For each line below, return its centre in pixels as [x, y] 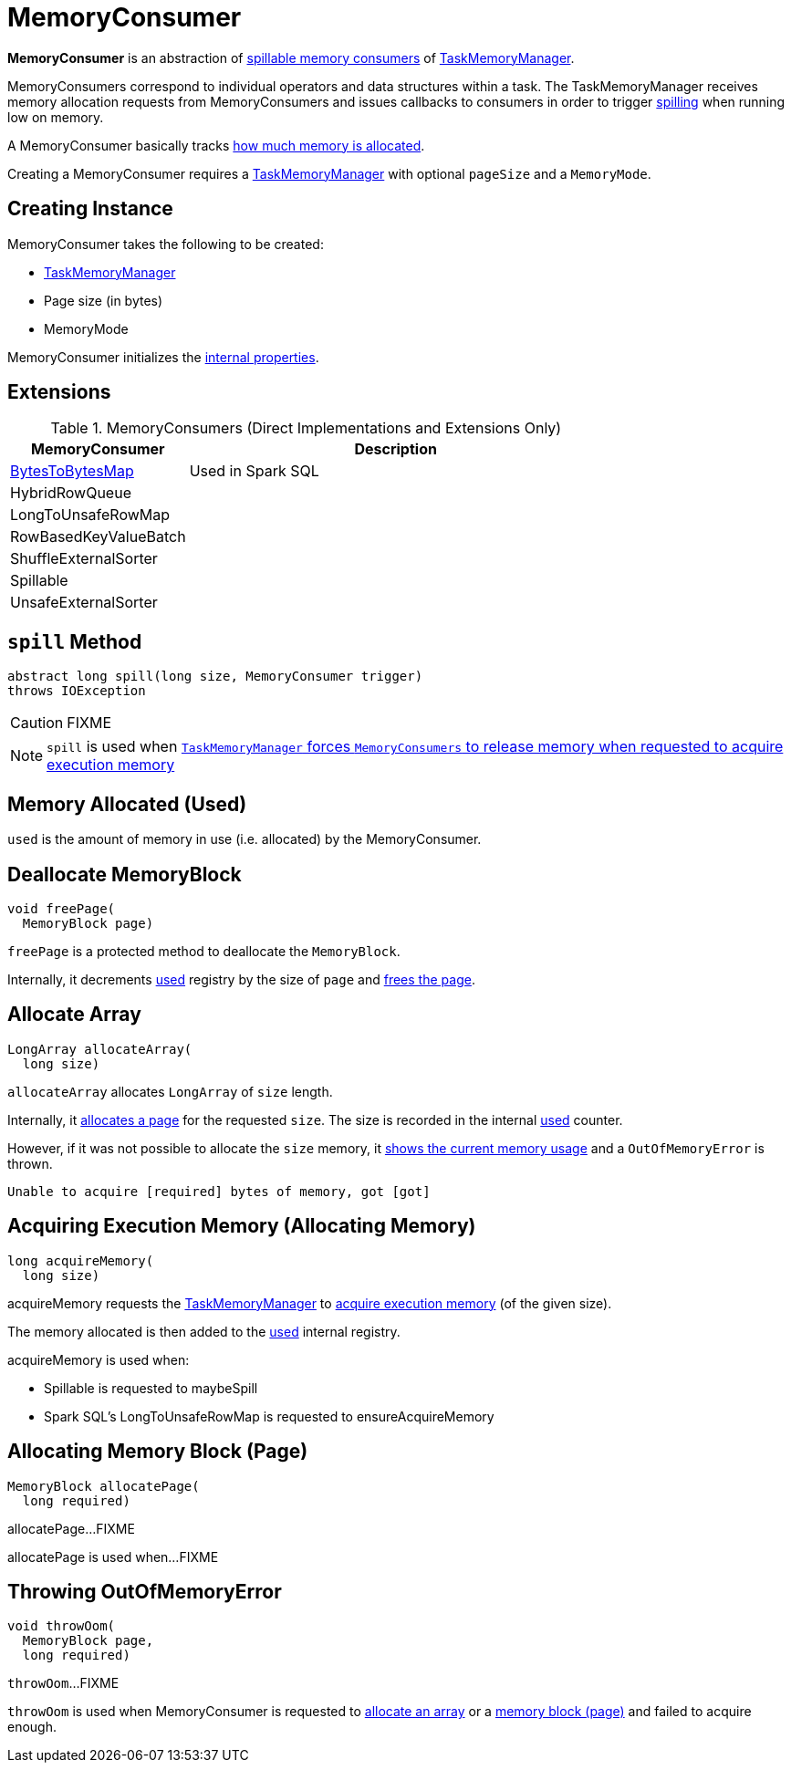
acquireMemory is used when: [99, 1359]
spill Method [75, 641]
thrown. [30, 1163]
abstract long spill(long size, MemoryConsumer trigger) [215, 677]
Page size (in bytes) [104, 300]
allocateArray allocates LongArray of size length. [170, 1091]
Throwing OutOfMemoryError [145, 1591]
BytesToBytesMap [72, 471]
